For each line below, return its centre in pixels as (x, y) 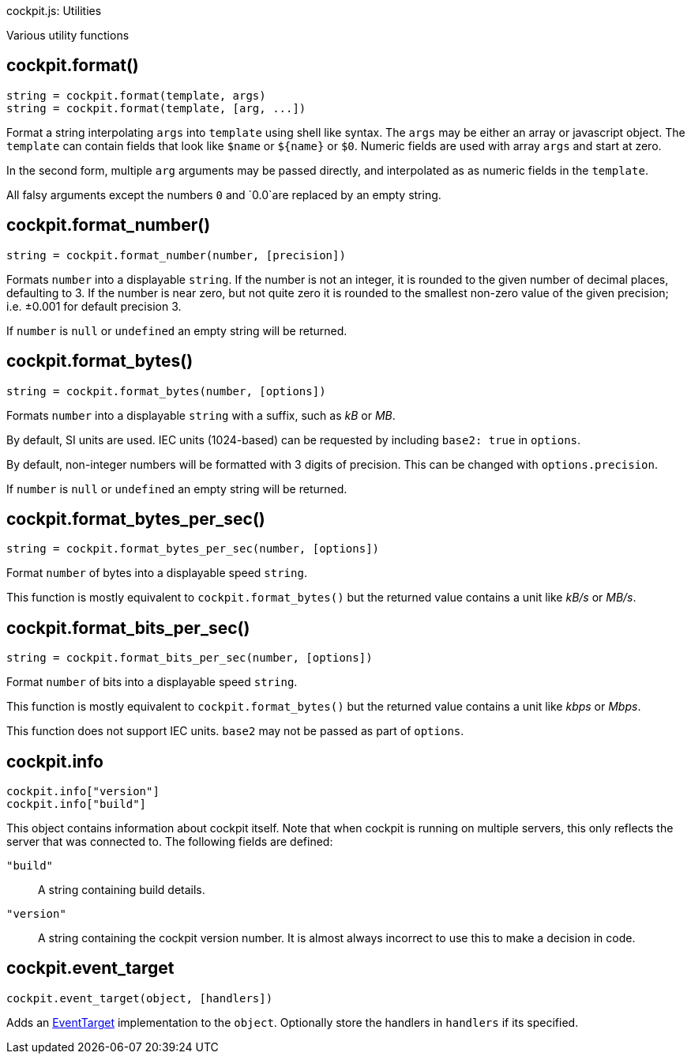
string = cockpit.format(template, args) (136, 95)
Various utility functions (68, 35)
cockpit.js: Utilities (54, 11)
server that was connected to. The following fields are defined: (170, 842)
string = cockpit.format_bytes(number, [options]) (166, 391)
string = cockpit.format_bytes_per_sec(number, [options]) (193, 549)
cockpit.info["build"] (77, 804)
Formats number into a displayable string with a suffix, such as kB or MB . (201, 415)
